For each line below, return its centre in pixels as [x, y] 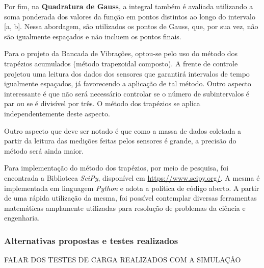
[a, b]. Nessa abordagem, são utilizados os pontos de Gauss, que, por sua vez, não [131, 26]
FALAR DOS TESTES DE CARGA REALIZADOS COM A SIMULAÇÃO [123, 260]
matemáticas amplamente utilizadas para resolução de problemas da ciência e [125, 208]
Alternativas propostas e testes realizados [91, 240]
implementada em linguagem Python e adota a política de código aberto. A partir [132, 188]
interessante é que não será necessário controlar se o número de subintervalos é [127, 93]
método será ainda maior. [44, 150]
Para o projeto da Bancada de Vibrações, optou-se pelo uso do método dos [121, 53]
